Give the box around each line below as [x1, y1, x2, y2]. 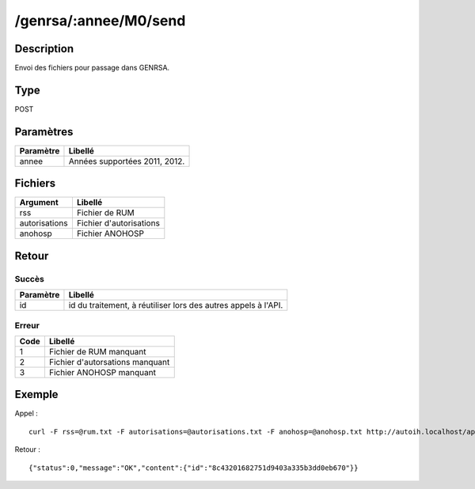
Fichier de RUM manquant [48, 346, 146, 357]
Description [14, 42, 74, 55]
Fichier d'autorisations [76, 218, 160, 229]
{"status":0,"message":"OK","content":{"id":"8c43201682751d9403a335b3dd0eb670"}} [28, 463, 359, 472]
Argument [19, 197, 59, 208]
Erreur [14, 320, 40, 331]
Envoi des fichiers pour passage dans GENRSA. [14, 63, 170, 73]
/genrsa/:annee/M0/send [14, 12, 186, 29]
